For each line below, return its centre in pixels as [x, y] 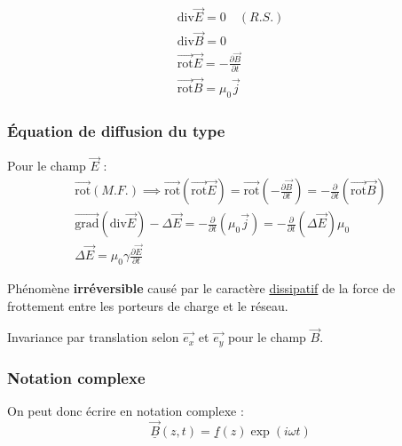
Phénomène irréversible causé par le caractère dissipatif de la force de [201, 287]
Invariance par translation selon [93, 337]
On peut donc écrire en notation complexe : [126, 411]
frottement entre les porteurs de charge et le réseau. [148, 305]
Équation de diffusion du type [116, 130]
